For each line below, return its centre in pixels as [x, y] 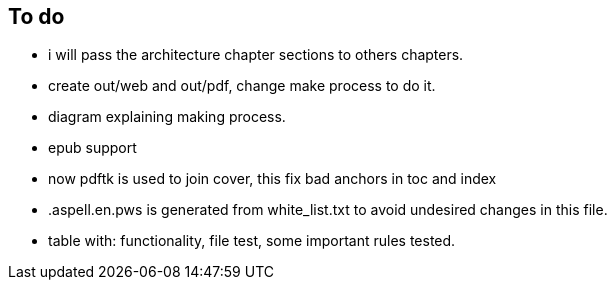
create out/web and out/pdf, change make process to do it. [242, 86]
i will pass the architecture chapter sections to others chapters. [256, 55]
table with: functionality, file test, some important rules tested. [252, 241]
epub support [92, 148]
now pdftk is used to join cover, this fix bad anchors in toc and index [272, 179]
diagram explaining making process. [167, 117]
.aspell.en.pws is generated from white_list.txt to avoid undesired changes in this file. [328, 210]
